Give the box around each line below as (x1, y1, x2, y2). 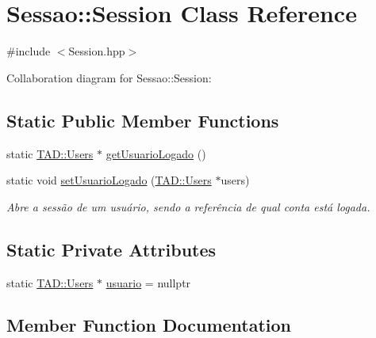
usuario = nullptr (106, 274, 191, 291)
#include (6, 43, 51, 59)
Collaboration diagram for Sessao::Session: (6, 69, 212, 85)
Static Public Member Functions (6, 108, 279, 132)
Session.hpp (68, 43, 125, 59)
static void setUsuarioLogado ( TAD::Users (6, 172, 212, 188)
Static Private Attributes (6, 237, 217, 261)
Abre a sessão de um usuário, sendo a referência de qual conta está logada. (6, 198, 370, 215)
